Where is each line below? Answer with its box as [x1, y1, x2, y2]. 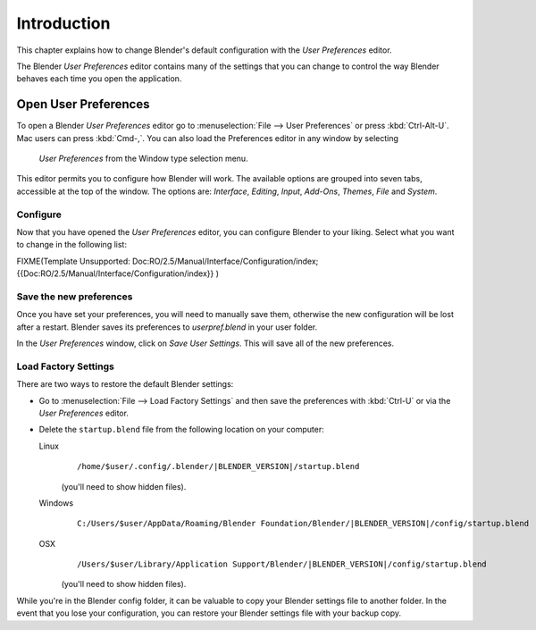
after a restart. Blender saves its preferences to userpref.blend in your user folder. [16, 322, 318, 332]
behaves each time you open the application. [16, 73, 182, 84]
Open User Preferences [16, 97, 150, 112]
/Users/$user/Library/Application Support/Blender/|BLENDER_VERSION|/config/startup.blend [77, 559, 487, 569]
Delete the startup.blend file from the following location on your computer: [38, 424, 325, 435]
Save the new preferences [16, 290, 133, 303]
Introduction [16, 13, 111, 33]
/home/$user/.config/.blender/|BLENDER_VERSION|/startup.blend [77, 461, 360, 472]
